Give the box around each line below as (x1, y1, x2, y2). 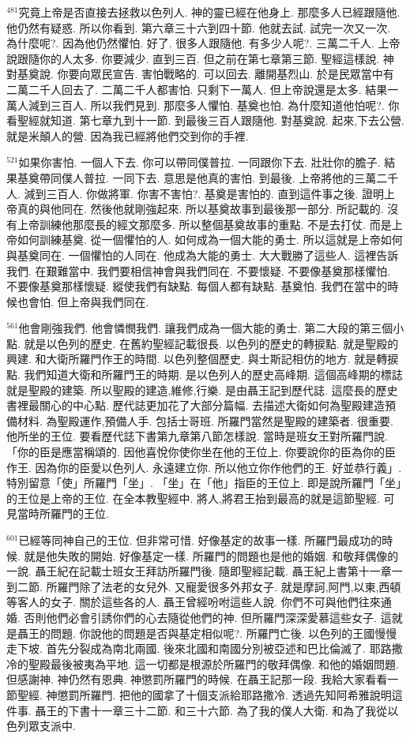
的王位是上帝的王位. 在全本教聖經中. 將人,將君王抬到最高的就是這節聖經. (6, 489, 380, 506)
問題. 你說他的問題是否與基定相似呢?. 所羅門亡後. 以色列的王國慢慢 (50, 624, 397, 641)
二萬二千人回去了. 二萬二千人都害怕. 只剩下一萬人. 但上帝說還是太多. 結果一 (6, 81, 399, 97)
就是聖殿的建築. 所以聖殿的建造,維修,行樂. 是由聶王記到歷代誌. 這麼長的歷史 (6, 381, 398, 398)
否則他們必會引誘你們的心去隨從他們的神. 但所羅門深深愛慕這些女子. (24, 609, 377, 625)
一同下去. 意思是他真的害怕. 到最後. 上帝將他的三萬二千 (112, 169, 399, 185)
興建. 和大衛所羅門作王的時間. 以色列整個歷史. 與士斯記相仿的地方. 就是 (6, 350, 377, 367)
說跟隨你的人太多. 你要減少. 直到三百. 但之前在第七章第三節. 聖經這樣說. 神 (6, 50, 394, 66)
